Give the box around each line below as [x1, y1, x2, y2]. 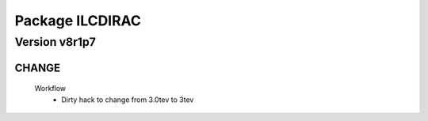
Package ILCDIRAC [14, 12, 142, 29]
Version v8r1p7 [14, 35, 97, 49]
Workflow [34, 84, 67, 93]
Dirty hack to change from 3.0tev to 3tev [61, 95, 194, 104]
